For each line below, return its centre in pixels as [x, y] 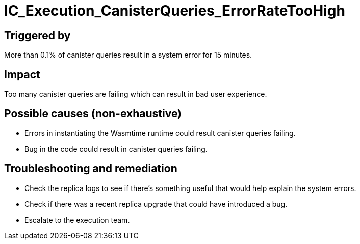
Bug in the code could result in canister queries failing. [116, 149]
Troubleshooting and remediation [91, 169]
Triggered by [37, 35]
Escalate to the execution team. [77, 220]
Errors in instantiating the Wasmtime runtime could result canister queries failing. [160, 133]
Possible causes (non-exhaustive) [93, 114]
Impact [22, 74]
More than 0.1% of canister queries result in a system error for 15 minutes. [128, 55]
